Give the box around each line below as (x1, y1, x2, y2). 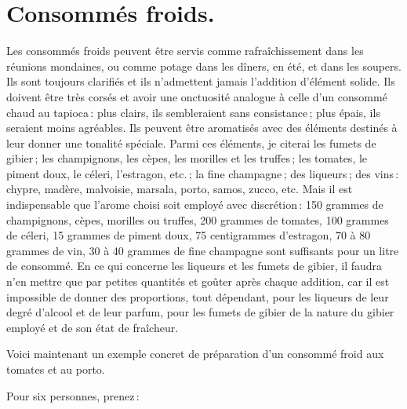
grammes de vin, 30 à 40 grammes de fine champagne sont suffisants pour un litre (6, 242, 399, 258)
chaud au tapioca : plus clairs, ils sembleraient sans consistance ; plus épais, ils (6, 104, 380, 120)
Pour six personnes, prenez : (6, 387, 140, 404)
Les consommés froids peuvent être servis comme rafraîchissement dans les (6, 42, 364, 59)
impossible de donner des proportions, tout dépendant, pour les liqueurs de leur (6, 288, 389, 305)
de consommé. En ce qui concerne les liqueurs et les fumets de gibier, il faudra (6, 257, 383, 274)
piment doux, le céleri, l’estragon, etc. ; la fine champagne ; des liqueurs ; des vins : (6, 165, 399, 181)
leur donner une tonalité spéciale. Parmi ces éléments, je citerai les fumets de (6, 134, 376, 151)
